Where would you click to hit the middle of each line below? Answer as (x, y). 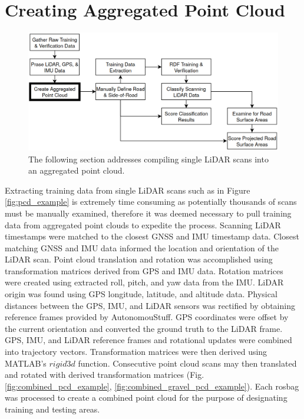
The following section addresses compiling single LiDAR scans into (148, 159)
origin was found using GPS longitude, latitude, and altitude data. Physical (141, 294)
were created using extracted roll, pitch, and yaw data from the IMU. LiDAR (144, 282)
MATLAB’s (26, 363)
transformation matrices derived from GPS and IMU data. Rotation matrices (144, 270)
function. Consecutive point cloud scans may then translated (187, 363)
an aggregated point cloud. (77, 170)
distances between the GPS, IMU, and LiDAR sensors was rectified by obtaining (150, 305)
